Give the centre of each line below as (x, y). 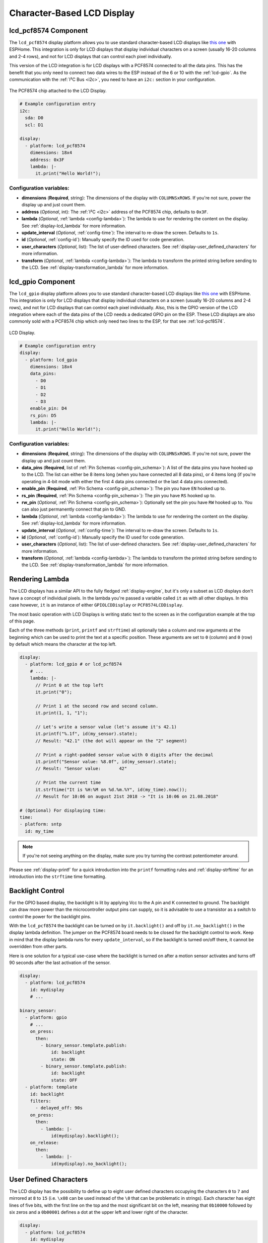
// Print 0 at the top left (69, 685)
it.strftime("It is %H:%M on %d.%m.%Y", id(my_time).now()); (111, 790)
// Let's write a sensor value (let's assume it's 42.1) (106, 727)
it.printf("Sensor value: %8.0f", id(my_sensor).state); (106, 761)
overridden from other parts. (38, 947)
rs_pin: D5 (43, 415)
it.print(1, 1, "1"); (62, 713)
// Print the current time (68, 783)
